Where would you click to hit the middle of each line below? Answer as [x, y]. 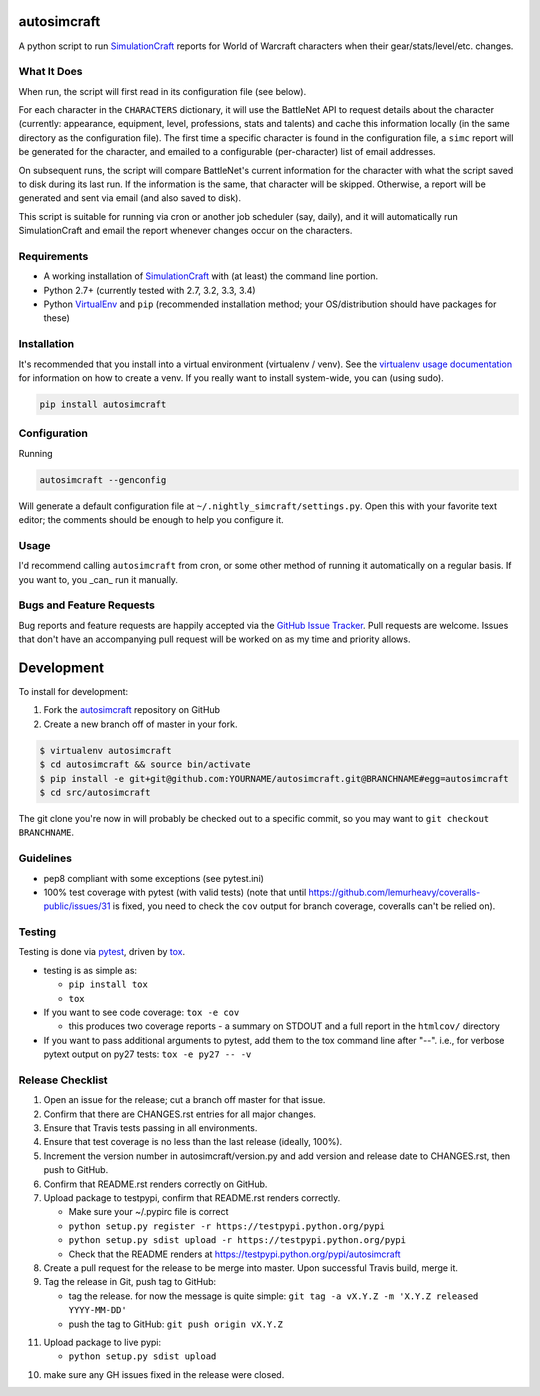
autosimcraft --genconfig [103, 479]
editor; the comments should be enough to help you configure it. [151, 520]
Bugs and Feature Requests [86, 605]
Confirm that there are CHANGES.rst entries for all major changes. [180, 1114]
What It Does [50, 72]
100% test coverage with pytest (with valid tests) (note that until [175, 892]
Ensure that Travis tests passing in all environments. [150, 1128]
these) [56, 318]
